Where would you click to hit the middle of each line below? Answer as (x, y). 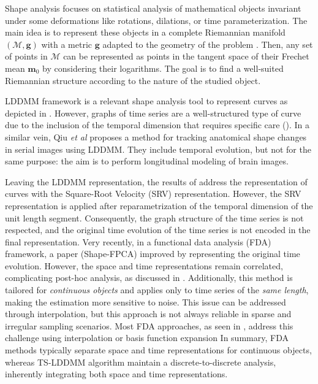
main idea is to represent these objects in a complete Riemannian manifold (145, 32)
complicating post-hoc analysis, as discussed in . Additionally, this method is (149, 278)
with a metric (66, 44)
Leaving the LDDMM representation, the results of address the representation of (156, 181)
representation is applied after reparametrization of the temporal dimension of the (159, 205)
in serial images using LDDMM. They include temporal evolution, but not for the (158, 149)
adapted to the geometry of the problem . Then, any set (208, 44)
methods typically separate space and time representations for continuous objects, (158, 350)
